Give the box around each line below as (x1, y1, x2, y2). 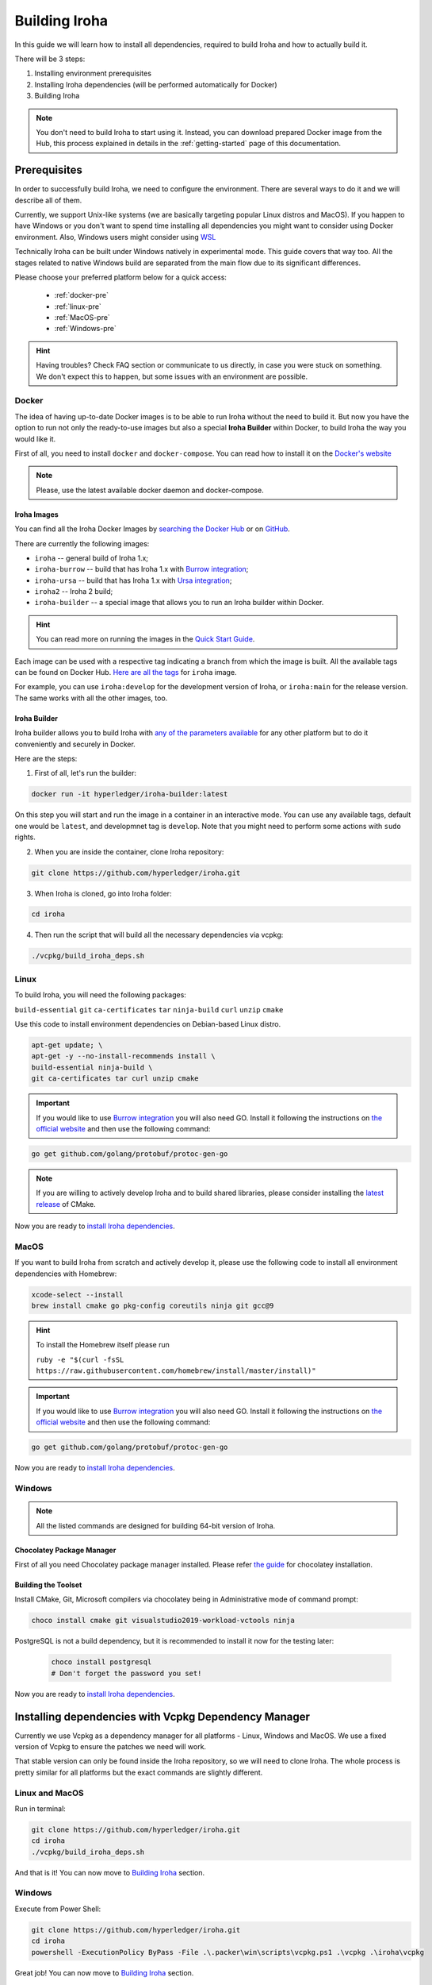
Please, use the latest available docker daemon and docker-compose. (36, 485, 265, 495)
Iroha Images (14, 509, 59, 519)
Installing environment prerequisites (34, 68, 152, 79)
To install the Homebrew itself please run (36, 1340, 170, 1350)
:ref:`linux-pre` (54, 302, 102, 311)
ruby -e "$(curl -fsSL (36, 1355, 124, 1364)
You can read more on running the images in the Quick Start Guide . (36, 634, 255, 644)
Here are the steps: (14, 754, 78, 763)
